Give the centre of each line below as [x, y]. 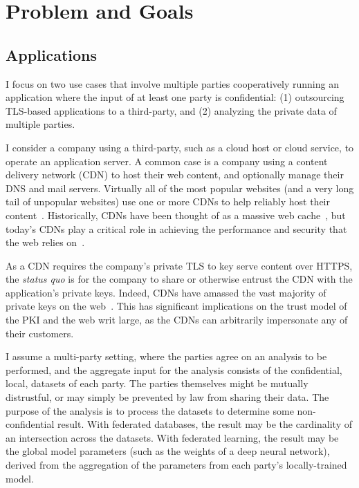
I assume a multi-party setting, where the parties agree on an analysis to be [166, 356]
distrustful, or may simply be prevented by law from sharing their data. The [167, 397]
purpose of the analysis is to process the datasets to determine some [150, 410]
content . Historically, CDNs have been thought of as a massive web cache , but [176, 215]
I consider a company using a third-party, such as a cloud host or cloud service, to [180, 147]
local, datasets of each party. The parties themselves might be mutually [157, 383]
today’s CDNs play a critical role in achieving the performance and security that [176, 228]
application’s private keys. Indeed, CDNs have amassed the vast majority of [166, 292]
